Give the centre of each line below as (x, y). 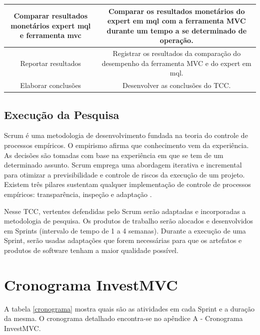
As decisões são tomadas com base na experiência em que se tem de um (114, 155)
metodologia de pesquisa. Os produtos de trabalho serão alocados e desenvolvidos (129, 221)
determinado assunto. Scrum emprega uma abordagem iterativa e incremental (123, 165)
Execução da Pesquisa (62, 114)
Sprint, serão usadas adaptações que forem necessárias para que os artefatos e (123, 240)
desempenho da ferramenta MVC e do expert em (176, 63)
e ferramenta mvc (50, 35)
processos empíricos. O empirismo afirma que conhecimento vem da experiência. (126, 145)
